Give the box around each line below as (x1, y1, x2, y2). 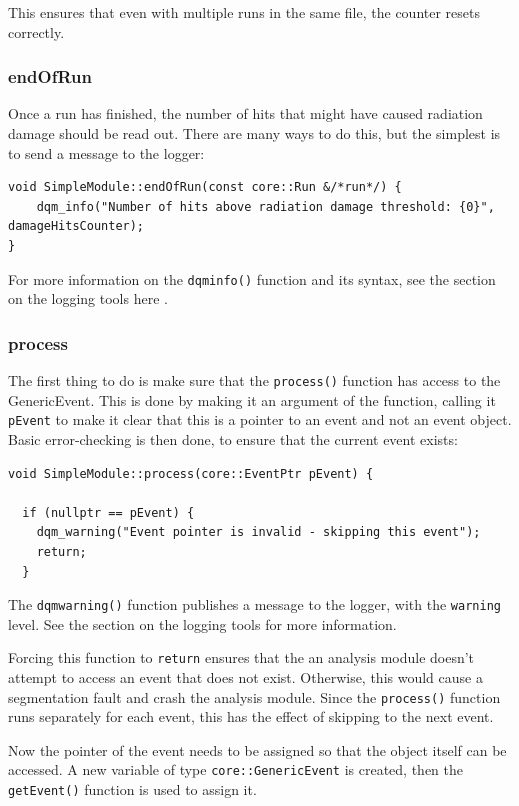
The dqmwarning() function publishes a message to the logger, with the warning (8, 594, 501, 615)
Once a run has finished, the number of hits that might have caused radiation (8, 103, 483, 124)
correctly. (8, 21, 65, 42)
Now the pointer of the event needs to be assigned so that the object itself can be (8, 739, 507, 760)
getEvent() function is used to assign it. (8, 779, 257, 800)
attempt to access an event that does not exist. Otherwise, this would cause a (8, 667, 483, 687)
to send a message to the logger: (8, 142, 205, 163)
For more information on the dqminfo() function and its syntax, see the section (8, 268, 496, 289)
